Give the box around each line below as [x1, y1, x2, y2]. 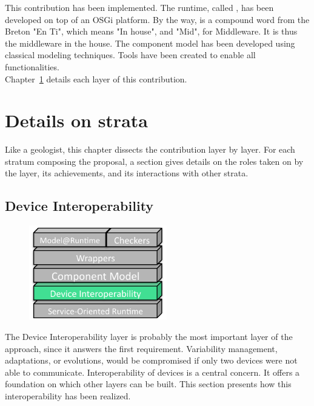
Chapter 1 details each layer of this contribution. [5, 72, 187, 85]
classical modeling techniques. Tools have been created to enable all [5, 48, 256, 61]
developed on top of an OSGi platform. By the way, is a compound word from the [5, 13, 310, 25]
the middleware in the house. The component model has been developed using [5, 36, 295, 49]
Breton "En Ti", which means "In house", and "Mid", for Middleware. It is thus [5, 25, 298, 38]
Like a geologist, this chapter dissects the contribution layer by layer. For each [5, 143, 295, 156]
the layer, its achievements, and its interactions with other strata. [5, 167, 249, 179]
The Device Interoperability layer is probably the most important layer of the [5, 330, 293, 342]
